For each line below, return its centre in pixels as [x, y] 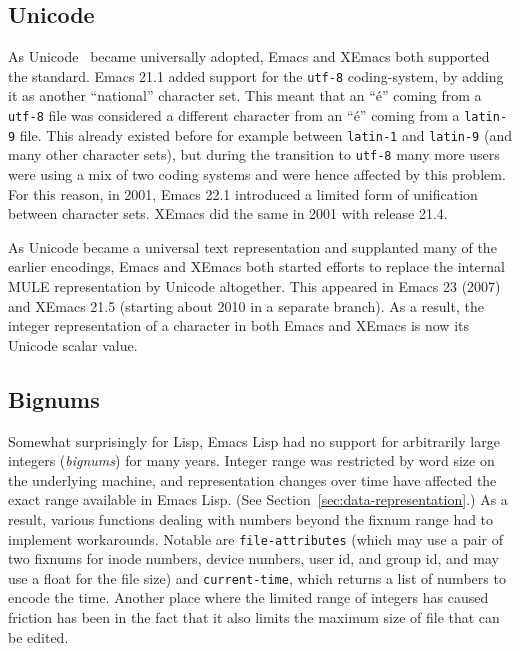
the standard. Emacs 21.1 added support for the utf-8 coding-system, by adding [256, 75]
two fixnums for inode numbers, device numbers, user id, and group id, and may [253, 558]
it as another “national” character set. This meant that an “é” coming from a [245, 95]
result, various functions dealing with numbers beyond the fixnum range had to [251, 518]
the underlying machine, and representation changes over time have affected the [252, 479]
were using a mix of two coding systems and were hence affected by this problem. [257, 174]
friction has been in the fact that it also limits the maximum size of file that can [254, 617]
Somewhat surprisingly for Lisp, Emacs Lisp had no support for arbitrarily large [254, 440]
